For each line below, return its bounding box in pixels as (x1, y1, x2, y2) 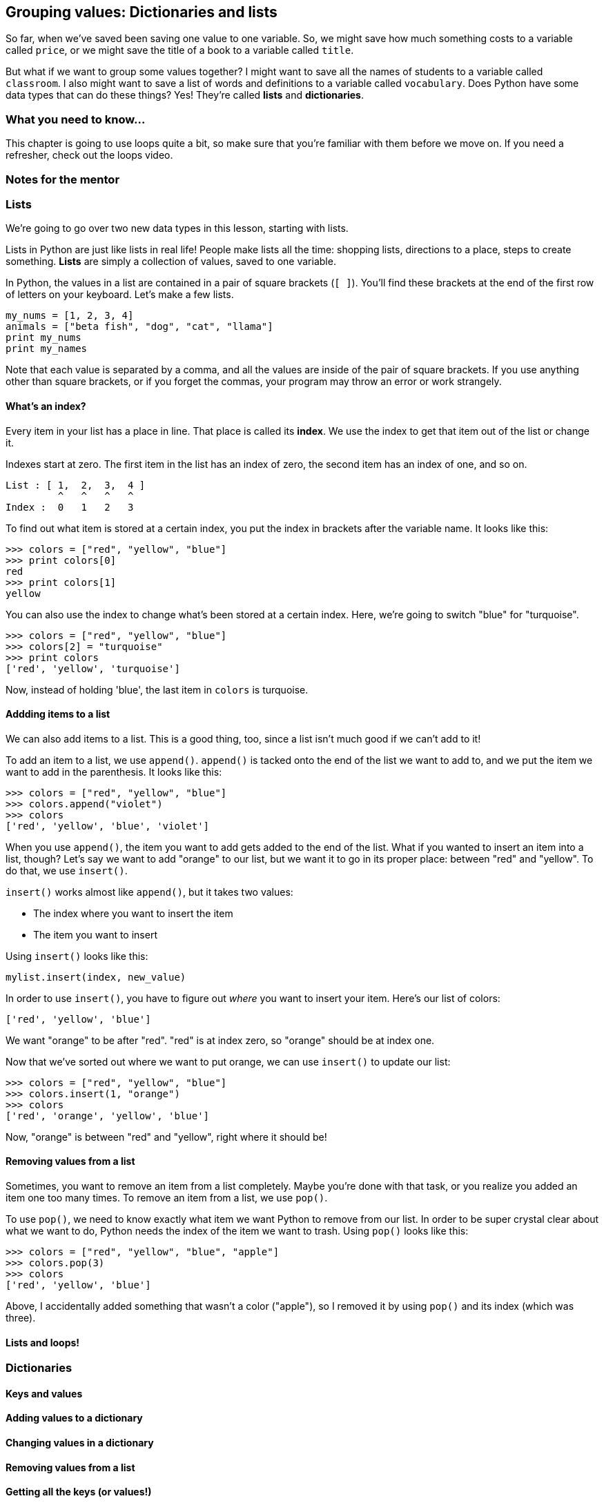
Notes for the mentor (6, 172, 120, 186)
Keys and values (6, 1387, 83, 1399)
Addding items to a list (6, 708, 110, 720)
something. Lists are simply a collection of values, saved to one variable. (6, 255, 336, 268)
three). (6, 1311, 36, 1324)
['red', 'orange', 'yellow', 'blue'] (6, 1110, 210, 1121)
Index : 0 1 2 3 (6, 501, 134, 513)
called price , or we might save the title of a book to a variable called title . (6, 44, 354, 57)
